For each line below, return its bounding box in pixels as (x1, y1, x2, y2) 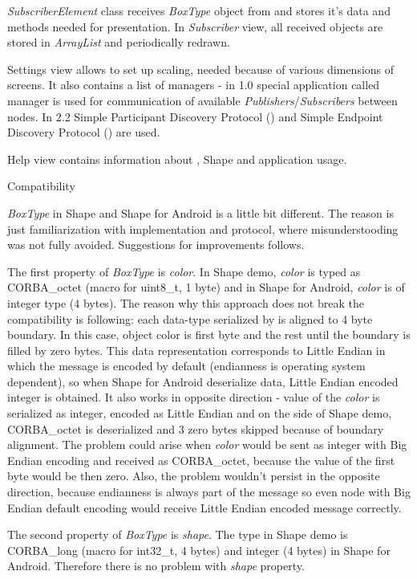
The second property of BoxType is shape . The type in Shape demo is (7, 526, 348, 543)
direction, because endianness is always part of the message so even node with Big (7, 483, 411, 500)
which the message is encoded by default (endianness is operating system (7, 357, 366, 374)
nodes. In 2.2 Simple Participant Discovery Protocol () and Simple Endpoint (7, 108, 383, 124)
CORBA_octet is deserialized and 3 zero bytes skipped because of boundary (7, 420, 384, 437)
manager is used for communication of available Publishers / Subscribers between (7, 92, 398, 108)
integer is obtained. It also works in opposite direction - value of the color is (7, 389, 380, 406)
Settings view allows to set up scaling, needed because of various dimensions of (7, 60, 395, 77)
